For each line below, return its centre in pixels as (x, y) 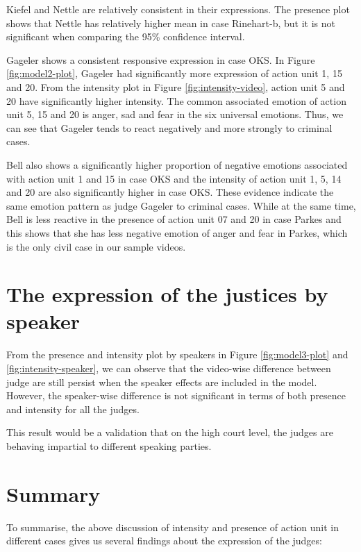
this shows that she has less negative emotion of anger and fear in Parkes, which (177, 232)
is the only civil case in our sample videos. (96, 246)
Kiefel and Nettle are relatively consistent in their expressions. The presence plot (178, 9)
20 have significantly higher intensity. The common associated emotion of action (176, 100)
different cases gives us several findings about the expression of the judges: (164, 541)
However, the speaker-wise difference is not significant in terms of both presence (176, 395)
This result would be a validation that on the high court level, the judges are (170, 432)
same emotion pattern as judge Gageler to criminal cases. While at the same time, (181, 205)
